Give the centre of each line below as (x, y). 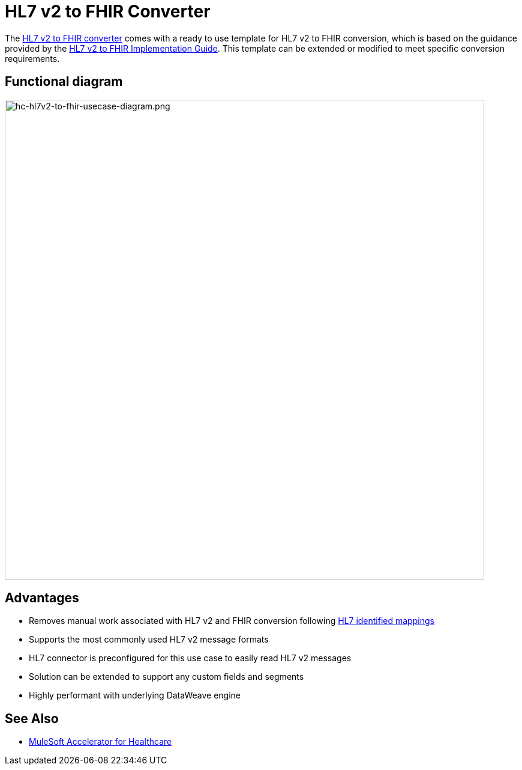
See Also (32, 718)
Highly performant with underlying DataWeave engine (135, 695)
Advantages (42, 598)
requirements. (32, 58)
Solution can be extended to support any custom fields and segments (166, 677)
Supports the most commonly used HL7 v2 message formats (149, 640)
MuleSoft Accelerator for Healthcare (100, 742)
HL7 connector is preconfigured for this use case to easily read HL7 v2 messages (190, 658)
